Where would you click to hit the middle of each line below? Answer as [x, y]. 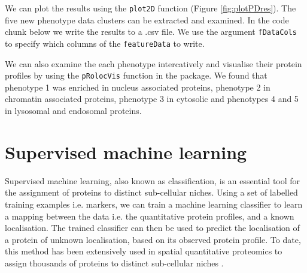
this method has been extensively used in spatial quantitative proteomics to [144, 251]
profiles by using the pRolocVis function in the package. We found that [136, 75]
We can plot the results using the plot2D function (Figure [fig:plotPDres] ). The [151, 8]
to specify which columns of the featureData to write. [105, 43]
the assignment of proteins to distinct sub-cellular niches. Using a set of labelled [151, 192]
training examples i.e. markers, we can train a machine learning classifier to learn [154, 204]
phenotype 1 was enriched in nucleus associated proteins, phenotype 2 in [138, 87]
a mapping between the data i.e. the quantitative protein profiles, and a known [150, 216]
